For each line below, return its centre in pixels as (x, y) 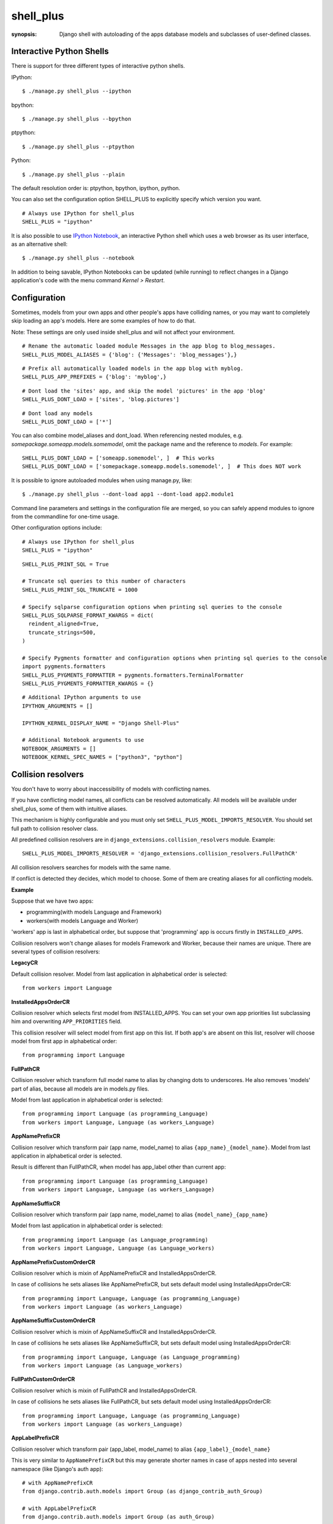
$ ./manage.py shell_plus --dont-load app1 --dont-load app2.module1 (128, 494)
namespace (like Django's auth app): (57, 1469)
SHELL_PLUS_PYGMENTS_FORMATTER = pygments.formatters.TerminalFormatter (133, 675)
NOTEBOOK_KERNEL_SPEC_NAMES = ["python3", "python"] (102, 757)
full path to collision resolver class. (55, 828)
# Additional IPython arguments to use (82, 697)
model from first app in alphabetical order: (64, 1041)
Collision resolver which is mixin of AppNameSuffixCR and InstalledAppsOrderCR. (114, 1331)
